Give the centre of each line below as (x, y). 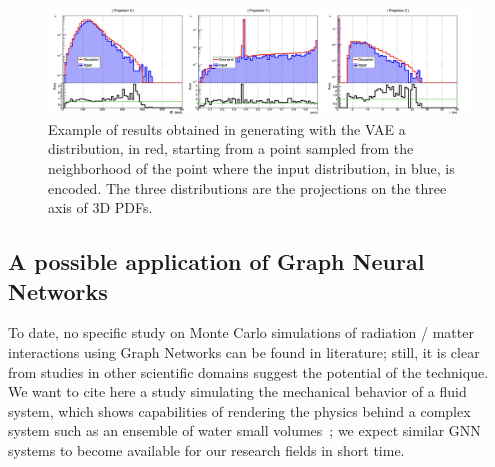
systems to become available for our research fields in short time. (206, 449)
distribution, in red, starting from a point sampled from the (231, 148)
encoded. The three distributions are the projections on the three (247, 187)
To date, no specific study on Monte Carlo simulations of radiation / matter (241, 332)
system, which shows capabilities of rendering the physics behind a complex (239, 410)
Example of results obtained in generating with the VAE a (227, 128)
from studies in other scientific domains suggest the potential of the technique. (248, 371)
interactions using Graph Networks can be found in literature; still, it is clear (244, 351)
